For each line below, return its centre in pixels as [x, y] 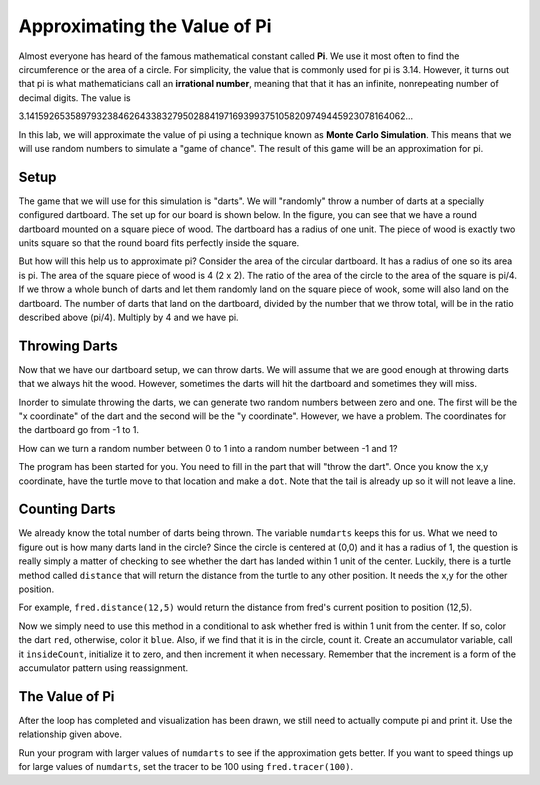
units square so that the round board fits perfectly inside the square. [159, 242]
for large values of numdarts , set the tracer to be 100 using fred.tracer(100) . [186, 767]
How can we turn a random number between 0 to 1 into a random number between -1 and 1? [208, 448]
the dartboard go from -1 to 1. [79, 430]
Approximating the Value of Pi [145, 26]
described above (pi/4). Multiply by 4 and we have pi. [128, 317]
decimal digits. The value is [74, 97]
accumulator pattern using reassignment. [103, 667]
